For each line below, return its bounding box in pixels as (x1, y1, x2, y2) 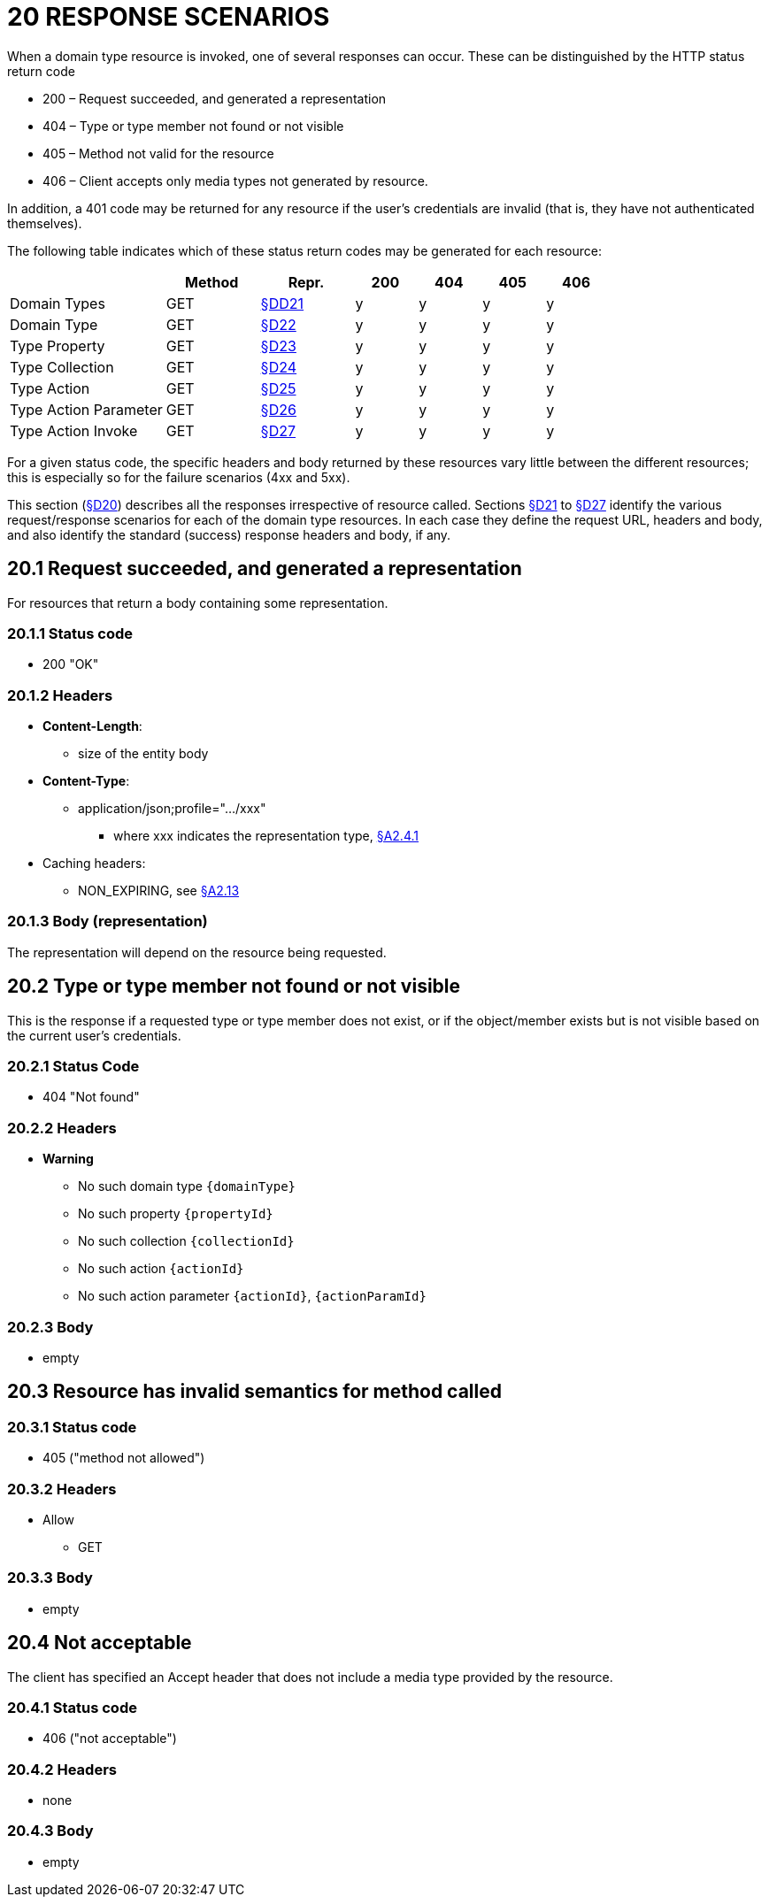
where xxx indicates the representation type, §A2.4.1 (113, 828, 419, 844)
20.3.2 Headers (7, 1479, 117, 1498)
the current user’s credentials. (7, 1027, 181, 1043)
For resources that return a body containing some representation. (7, 595, 388, 610)
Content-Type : (42, 773, 130, 789)
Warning (42, 1151, 94, 1167)
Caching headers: (42, 856, 146, 871)
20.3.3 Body (7, 1569, 93, 1587)
